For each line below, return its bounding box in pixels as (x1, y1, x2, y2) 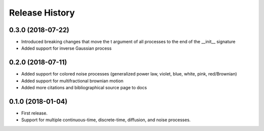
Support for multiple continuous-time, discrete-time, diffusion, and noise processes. (21, 117, 191, 123)
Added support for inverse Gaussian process (21, 45, 112, 51)
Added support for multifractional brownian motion (21, 78, 124, 84)
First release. (21, 110, 48, 116)
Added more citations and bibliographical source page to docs (21, 85, 147, 91)
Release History (9, 7, 75, 18)
